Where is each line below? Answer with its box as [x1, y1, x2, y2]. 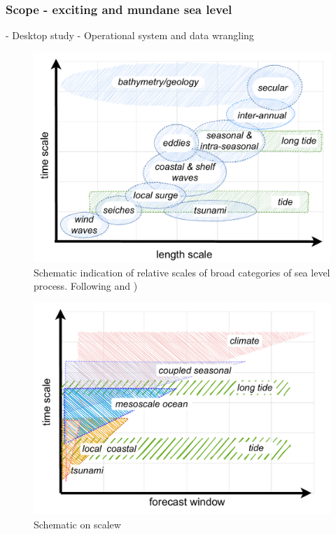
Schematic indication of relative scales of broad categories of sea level [34, 265, 330, 279]
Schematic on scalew [34, 517, 121, 532]
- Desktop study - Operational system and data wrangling [6, 28, 254, 43]
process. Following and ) [34, 279, 138, 293]
